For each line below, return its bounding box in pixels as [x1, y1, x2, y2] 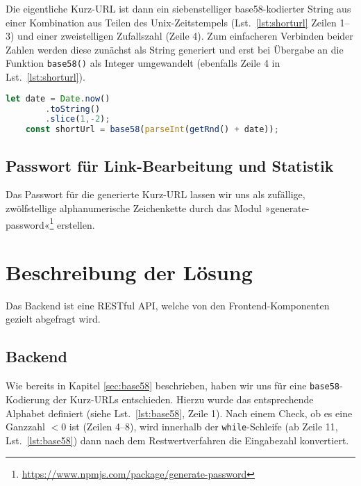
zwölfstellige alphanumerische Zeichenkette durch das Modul [6, 200, 262, 215]
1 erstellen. [49, 215, 95, 232]
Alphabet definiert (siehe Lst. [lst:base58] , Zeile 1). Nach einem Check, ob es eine [6, 405, 353, 420]
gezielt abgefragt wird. [6, 311, 101, 326]
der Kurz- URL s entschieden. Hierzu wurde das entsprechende [53, 391, 314, 406]
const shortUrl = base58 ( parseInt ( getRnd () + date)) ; [25, 124, 279, 135]
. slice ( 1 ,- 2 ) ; [45, 114, 110, 124]
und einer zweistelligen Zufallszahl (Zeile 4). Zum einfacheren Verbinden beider [17, 29, 353, 43]
